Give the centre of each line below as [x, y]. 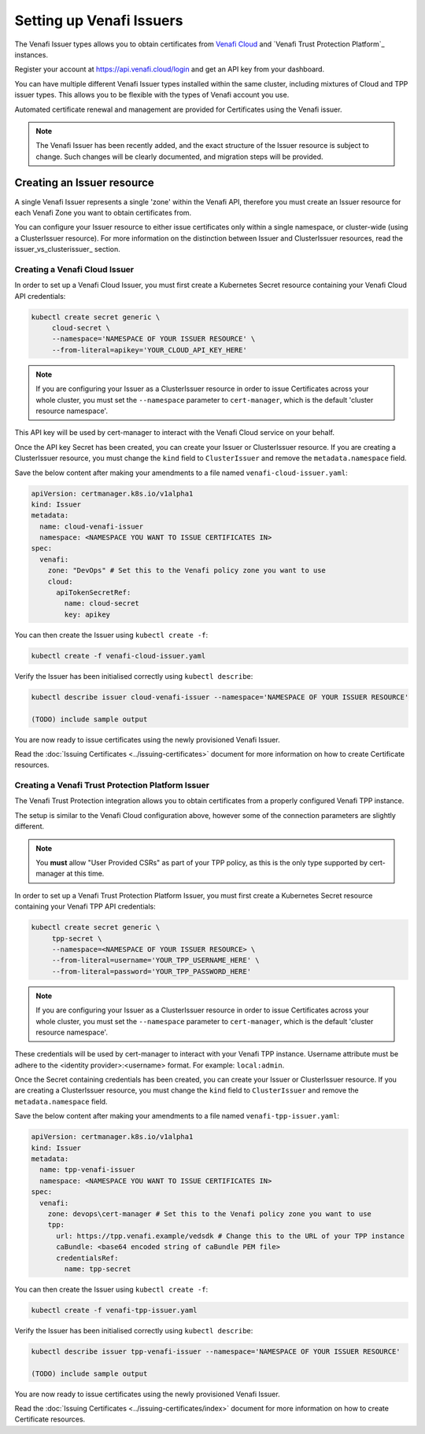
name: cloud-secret [102, 603]
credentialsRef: [87, 1258]
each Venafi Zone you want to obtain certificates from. [103, 212]
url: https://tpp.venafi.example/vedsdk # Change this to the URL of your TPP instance [231, 1236]
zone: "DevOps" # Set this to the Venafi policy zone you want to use [187, 571]
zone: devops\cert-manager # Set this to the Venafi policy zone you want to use [209, 1214]
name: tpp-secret [98, 1269]
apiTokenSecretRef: [94, 593]
